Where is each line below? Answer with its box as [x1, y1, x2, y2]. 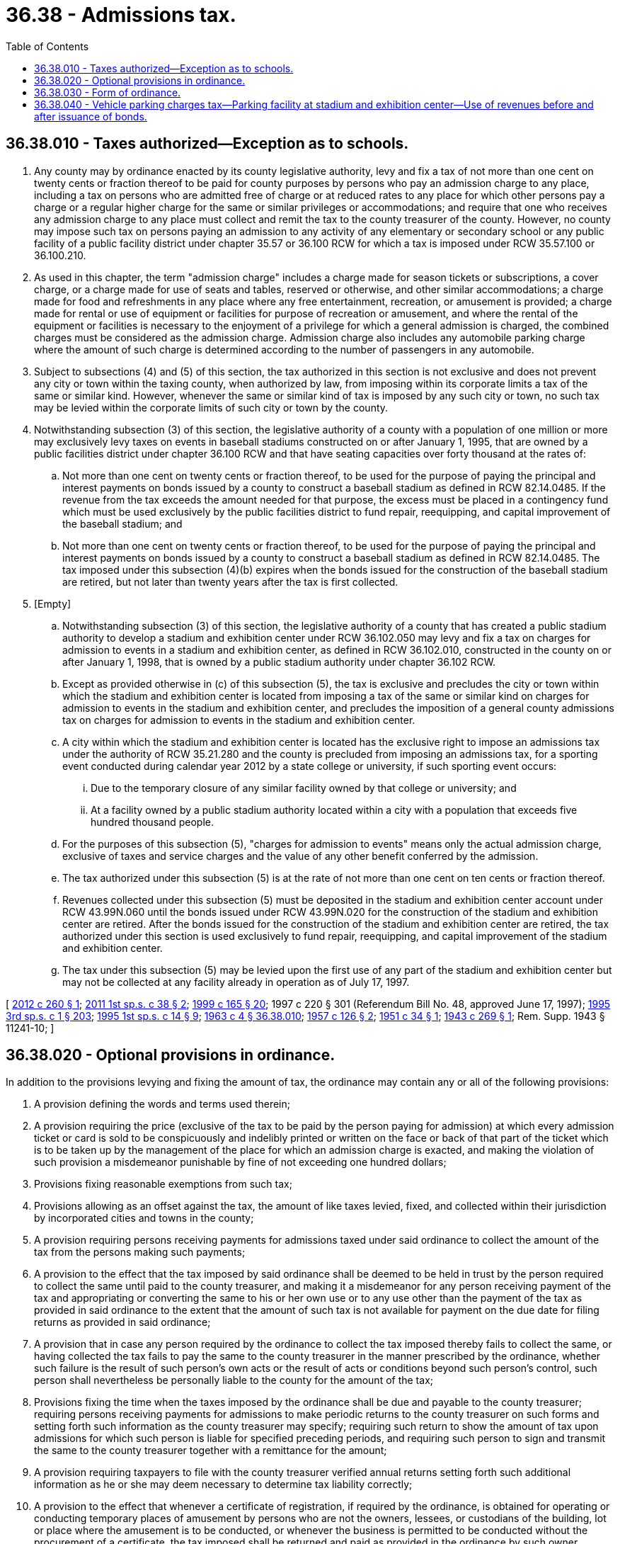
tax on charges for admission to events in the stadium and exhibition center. [62, 713, 415, 726]
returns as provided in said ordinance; [34, 1316, 211, 1329]
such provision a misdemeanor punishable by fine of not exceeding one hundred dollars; [34, 1156, 447, 1169]
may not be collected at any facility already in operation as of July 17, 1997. [62, 975, 410, 988]
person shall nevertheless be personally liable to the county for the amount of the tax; [34, 1374, 433, 1387]
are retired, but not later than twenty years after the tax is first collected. [62, 575, 398, 588]
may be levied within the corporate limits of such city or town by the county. [34, 401, 389, 414]
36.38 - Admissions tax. [6, 3, 236, 27]
